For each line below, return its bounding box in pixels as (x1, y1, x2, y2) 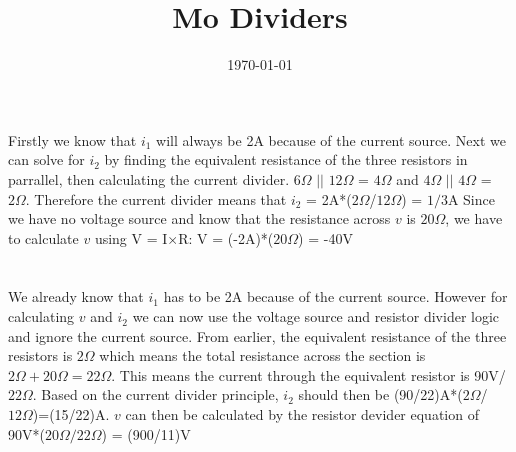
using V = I (94, 227, 168, 248)
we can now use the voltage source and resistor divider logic (132, 306, 500, 327)
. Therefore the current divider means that (25, 188, 287, 209)
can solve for (8, 149, 85, 170)
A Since (447, 188, 495, 209)
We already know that (8, 286, 144, 307)
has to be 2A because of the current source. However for (163, 286, 508, 307)
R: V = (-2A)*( (178, 227, 274, 248)
